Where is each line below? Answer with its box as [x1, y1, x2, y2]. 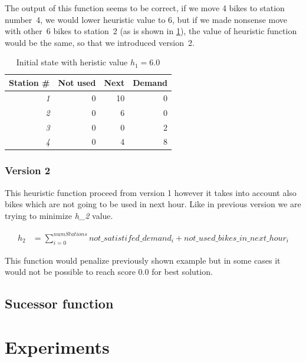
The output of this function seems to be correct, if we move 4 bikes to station [5, 2, 285, 14]
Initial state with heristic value [16, 56, 128, 68]
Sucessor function [5, 294, 114, 313]
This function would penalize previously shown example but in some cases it [5, 254, 281, 266]
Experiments [5, 334, 110, 358]
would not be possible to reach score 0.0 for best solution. [5, 265, 213, 278]
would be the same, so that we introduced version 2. [5, 36, 195, 48]
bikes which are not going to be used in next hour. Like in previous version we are [5, 198, 301, 210]
